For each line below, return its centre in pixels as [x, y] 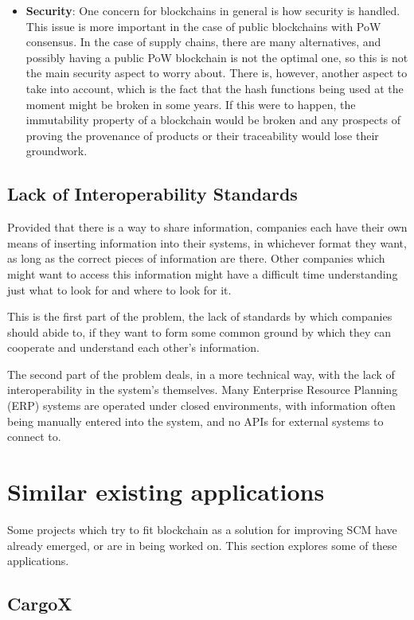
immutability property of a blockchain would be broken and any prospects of [213, 120]
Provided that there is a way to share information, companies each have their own [207, 227]
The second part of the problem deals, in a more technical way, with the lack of [201, 374]
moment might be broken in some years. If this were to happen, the [191, 104]
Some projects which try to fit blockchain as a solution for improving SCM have [202, 529]
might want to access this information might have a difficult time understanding [203, 273]
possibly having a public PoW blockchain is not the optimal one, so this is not [217, 57]
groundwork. [57, 151]
